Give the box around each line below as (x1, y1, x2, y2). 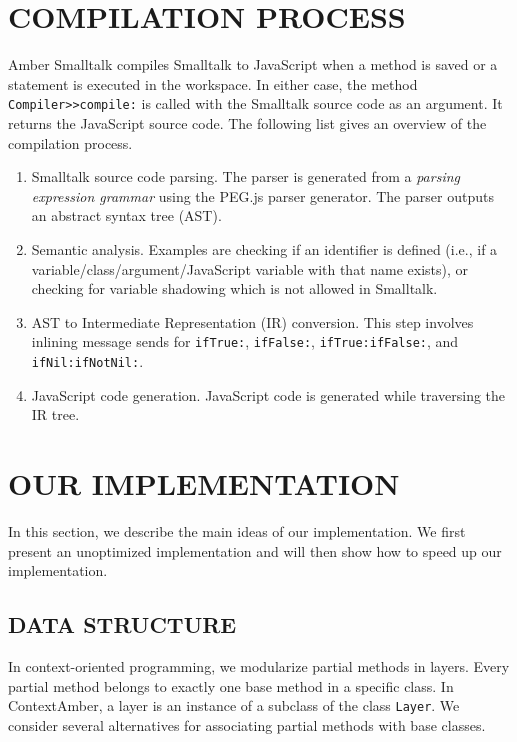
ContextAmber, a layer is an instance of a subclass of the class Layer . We (8, 695, 460, 716)
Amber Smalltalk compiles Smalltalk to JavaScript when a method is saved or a (8, 54, 498, 75)
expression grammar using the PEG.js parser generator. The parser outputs (31, 185, 494, 206)
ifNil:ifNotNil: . (31, 350, 144, 371)
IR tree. (31, 404, 80, 425)
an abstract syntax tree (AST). (31, 205, 222, 226)
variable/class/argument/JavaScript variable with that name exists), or (31, 258, 469, 279)
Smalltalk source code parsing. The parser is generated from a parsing (31, 166, 460, 187)
